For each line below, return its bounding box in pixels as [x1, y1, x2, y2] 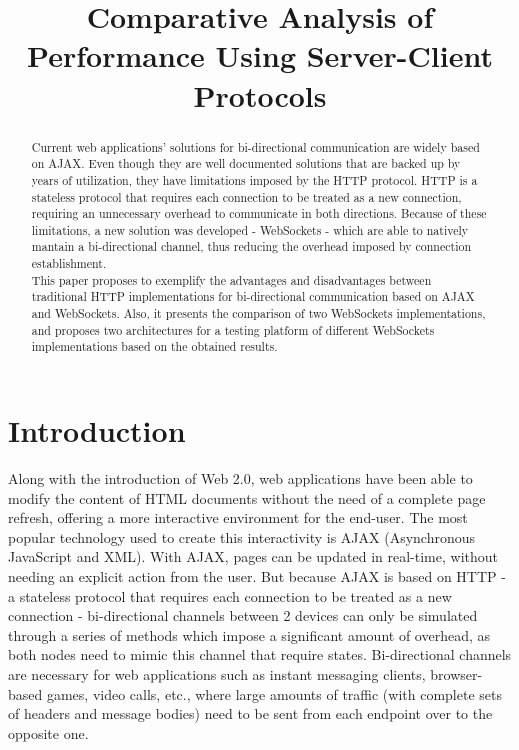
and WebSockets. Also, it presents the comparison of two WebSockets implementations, [31, 305, 486, 322]
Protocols [193, 74, 327, 115]
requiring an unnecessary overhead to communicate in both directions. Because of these [31, 205, 487, 222]
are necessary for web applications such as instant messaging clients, [8, 663, 426, 684]
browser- [430, 663, 483, 684]
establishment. [31, 255, 107, 272]
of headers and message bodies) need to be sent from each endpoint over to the [8, 703, 493, 724]
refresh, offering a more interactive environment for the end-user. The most [8, 507, 468, 528]
